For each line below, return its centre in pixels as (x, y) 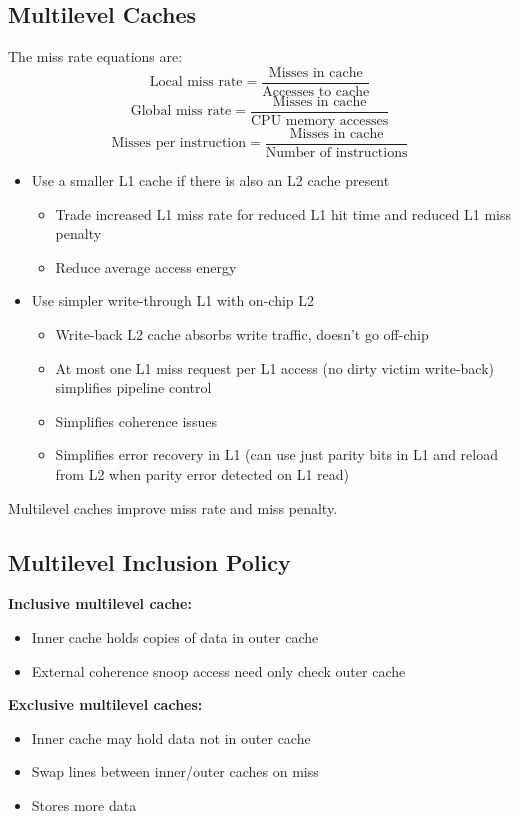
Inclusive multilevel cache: (100, 603)
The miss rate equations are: (95, 56)
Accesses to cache (316, 91)
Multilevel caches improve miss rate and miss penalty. (173, 507)
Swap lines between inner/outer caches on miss (175, 771)
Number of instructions (336, 152)
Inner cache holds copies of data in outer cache (175, 636)
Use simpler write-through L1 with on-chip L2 (173, 300)
